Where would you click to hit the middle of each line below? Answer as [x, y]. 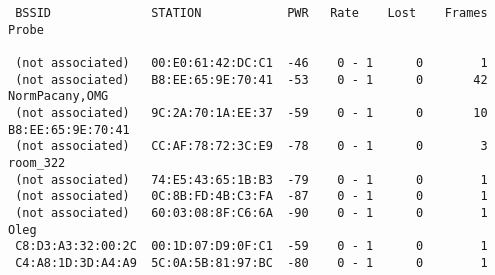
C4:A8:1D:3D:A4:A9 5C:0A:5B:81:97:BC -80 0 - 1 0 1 [251, 262]
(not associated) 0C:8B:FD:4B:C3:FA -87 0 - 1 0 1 [251, 196]
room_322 [37, 162]
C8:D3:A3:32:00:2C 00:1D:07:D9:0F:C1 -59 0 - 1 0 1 [251, 246]
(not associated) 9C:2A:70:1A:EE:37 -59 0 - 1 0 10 [251, 112]
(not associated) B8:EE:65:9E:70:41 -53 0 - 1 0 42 [251, 79]
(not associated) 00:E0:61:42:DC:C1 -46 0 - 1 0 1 [251, 62]
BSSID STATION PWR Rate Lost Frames [251, 13]
